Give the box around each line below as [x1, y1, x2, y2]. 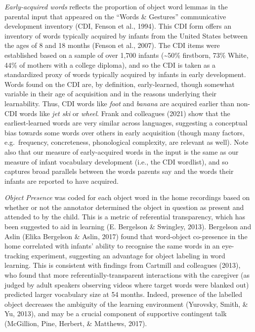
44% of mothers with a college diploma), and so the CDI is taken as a [4, 59, 216, 70]
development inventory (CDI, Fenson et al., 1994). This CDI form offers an [4, 21, 232, 31]
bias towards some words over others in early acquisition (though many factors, [4, 127, 245, 137]
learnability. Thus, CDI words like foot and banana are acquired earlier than [4, 98, 235, 108]
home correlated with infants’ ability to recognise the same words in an [4, 241, 220, 251]
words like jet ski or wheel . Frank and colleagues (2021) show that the [19, 108, 230, 118]
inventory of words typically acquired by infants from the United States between [4, 30, 248, 41]
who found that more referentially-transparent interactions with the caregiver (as [4, 270, 250, 280]
